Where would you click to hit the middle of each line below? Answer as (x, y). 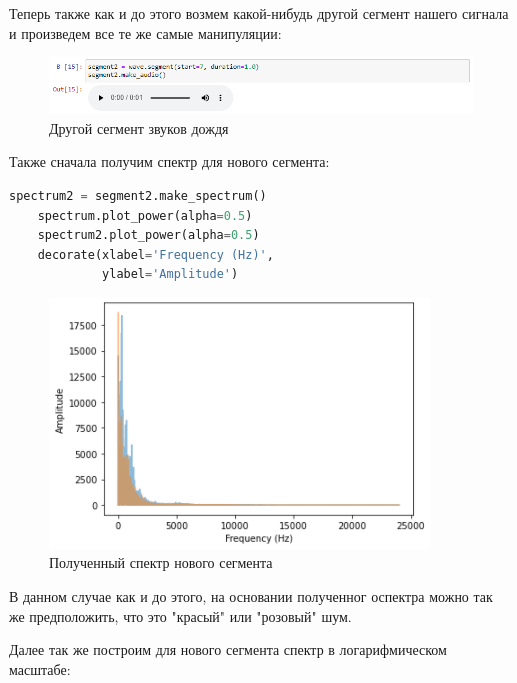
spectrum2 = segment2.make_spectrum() (138, 195)
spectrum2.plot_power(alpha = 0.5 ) (148, 235)
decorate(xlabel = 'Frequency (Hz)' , (155, 254)
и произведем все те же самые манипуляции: (145, 32)
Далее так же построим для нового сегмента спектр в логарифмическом (228, 649)
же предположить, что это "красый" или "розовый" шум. (180, 615)
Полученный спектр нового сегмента (161, 562)
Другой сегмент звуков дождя (139, 127)
